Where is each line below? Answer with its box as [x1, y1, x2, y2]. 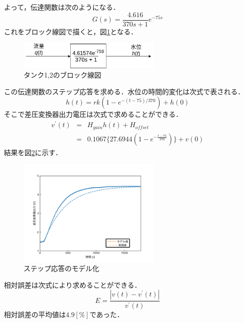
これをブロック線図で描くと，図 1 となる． [4, 26, 138, 36]
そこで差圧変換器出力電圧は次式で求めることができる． [4, 109, 183, 119]
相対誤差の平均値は [4, 309, 66, 320]
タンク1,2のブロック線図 [24, 70, 101, 80]
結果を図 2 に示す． [4, 147, 62, 157]
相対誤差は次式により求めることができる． [4, 279, 141, 290]
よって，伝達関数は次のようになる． [4, 2, 120, 12]
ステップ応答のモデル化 [24, 263, 99, 273]
